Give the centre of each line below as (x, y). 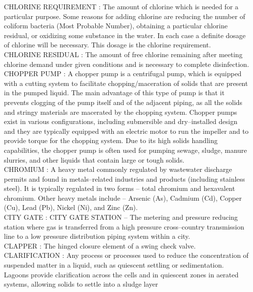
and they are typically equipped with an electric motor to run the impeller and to (126, 131)
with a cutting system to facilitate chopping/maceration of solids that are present (126, 83)
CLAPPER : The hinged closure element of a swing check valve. (100, 245)
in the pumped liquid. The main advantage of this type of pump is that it (114, 93)
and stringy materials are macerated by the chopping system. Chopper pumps (121, 112)
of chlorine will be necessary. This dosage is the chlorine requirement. (107, 45)
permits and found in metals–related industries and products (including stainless (125, 178)
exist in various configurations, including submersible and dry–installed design (121, 121)
